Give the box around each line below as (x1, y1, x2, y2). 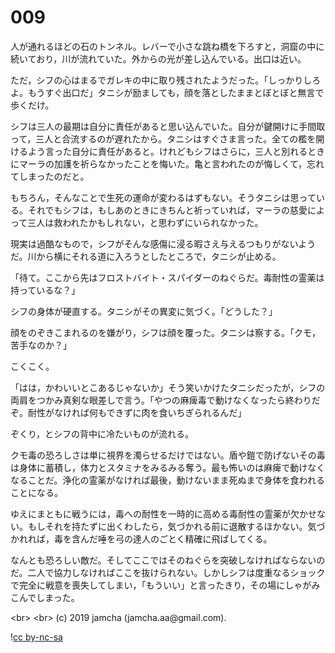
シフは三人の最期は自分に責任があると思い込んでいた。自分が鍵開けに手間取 (10, 120, 326, 132)
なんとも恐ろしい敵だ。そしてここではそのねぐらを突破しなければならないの (10, 554, 326, 566)
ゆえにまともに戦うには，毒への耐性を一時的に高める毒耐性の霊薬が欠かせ (10, 507, 317, 520)
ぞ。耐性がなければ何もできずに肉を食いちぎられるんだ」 (10, 406, 247, 418)
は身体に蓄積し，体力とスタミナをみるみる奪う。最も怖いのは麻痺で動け (10, 461, 308, 473)
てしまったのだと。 (10, 170, 90, 182)
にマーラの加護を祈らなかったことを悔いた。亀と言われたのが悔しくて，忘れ (10, 157, 325, 170)
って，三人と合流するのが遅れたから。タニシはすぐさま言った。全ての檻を (10, 132, 317, 145)
